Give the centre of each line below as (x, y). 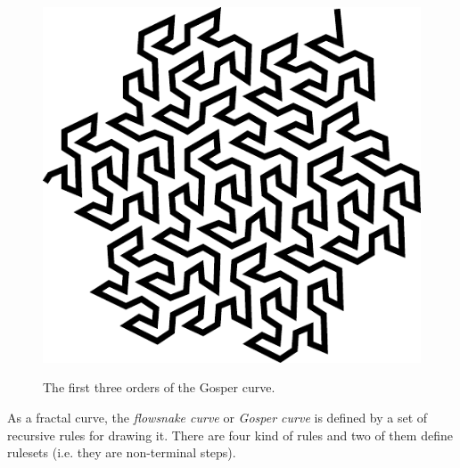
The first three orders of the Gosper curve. (159, 387)
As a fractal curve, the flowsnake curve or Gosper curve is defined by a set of (218, 418)
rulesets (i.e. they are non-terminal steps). (122, 452)
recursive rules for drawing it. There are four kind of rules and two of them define (230, 435)
